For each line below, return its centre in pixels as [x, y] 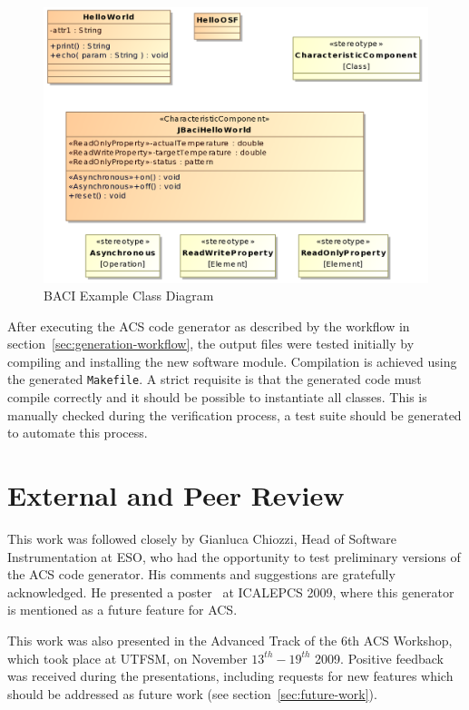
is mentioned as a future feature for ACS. [122, 610]
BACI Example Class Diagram [129, 296]
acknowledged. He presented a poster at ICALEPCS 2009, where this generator [231, 592]
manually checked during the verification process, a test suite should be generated [234, 414]
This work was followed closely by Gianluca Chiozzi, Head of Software [202, 539]
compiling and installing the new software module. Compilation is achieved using [232, 361]
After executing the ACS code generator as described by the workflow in [209, 325]
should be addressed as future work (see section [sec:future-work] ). [192, 693]
